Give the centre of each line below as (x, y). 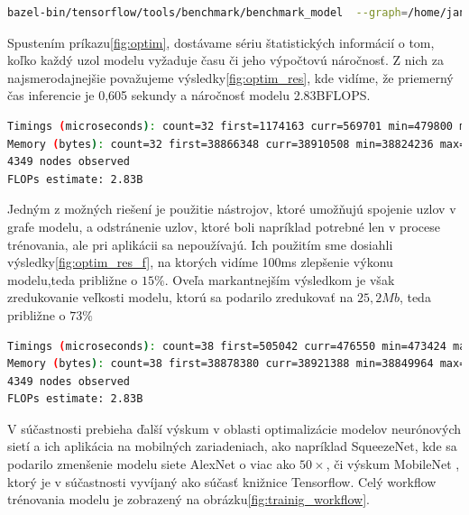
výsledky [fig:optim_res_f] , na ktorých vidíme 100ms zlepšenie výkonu (200, 262)
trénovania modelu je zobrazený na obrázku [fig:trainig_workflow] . (189, 499)
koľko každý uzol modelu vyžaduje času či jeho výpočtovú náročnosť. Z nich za (225, 60)
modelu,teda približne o (73, 279)
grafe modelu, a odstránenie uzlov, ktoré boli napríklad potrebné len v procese (224, 226)
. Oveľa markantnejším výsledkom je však (280, 279)
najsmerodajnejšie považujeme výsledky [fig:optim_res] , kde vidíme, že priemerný (230, 77)
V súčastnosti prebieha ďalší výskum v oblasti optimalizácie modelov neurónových (234, 428)
